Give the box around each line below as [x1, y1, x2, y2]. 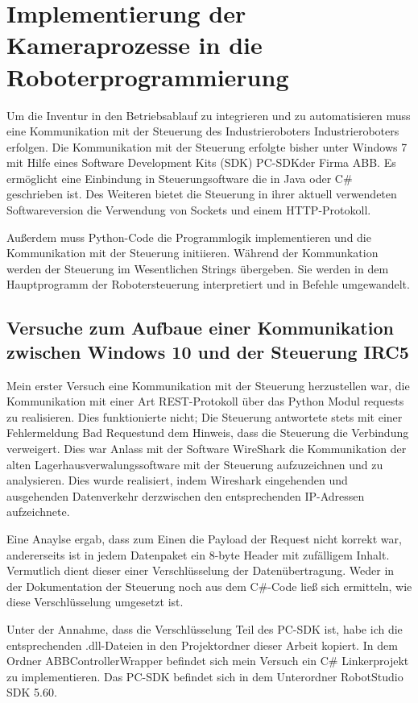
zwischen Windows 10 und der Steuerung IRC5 [6, 339, 409, 364]
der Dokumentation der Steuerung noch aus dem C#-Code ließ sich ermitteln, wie [6, 577, 412, 594]
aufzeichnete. [6, 503, 70, 520]
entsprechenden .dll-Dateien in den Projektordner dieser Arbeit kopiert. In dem [6, 636, 398, 653]
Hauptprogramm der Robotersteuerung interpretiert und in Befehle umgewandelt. [6, 276, 410, 293]
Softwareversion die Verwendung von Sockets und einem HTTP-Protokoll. [6, 202, 371, 218]
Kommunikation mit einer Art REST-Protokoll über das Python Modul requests [6, 393, 404, 410]
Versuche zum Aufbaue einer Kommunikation [6, 315, 394, 340]
